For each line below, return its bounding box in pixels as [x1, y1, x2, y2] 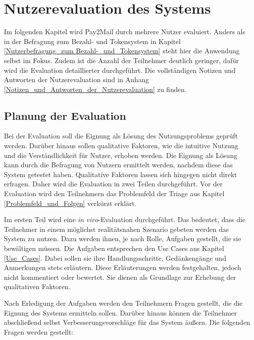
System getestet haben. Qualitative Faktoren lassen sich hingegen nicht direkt [4, 169, 237, 179]
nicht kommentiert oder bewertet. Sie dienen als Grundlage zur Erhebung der [4, 272, 236, 282]
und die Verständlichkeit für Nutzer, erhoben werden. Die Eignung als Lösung [4, 150, 237, 160]
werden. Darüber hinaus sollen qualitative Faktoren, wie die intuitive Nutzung [4, 140, 238, 151]
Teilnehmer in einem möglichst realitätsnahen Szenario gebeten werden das [4, 224, 229, 234]
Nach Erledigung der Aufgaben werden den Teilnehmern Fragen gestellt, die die [4, 297, 243, 308]
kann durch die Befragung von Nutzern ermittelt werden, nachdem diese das [4, 159, 233, 170]
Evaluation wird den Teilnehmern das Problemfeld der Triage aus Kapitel [4, 188, 225, 199]
